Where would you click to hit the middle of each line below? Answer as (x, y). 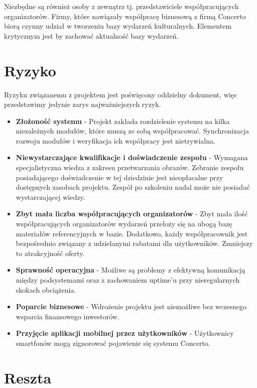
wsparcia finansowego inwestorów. (68, 316)
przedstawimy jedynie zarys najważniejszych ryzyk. (83, 104)
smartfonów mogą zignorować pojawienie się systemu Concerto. (113, 343)
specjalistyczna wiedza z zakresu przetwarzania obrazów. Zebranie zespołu (130, 167)
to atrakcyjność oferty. (50, 253)
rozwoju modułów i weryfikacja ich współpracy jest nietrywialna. (115, 140)
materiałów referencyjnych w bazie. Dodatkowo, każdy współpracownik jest (132, 233)
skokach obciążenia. (46, 289)
